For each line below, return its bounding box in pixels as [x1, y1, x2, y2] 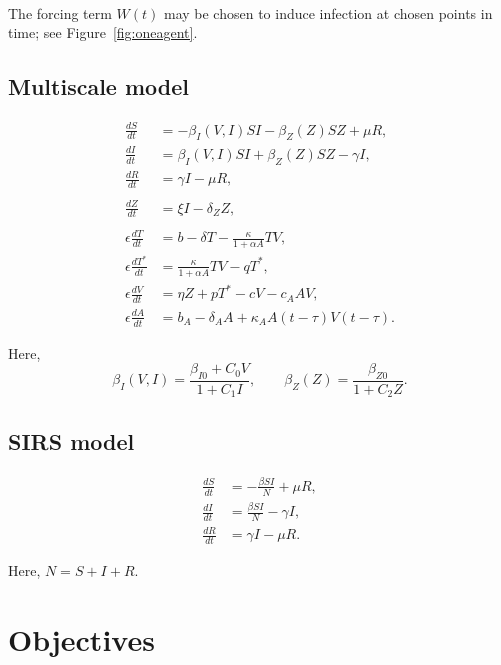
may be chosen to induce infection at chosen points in [163, 2, 493, 23]
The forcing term [8, 2, 112, 23]
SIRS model [8, 425, 135, 456]
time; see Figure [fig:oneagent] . [8, 22, 198, 43]
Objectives [8, 619, 155, 660]
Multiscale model [8, 71, 189, 102]
